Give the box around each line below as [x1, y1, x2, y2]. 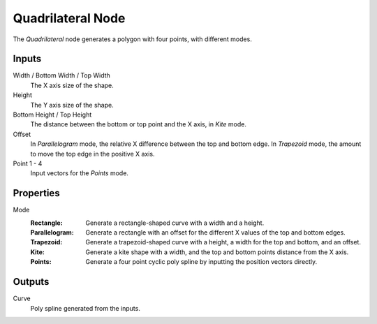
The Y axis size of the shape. [30, 101, 114, 109]
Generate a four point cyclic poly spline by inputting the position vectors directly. [85, 258, 318, 266]
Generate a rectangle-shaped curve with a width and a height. [85, 219, 265, 227]
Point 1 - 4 [13, 159, 43, 168]
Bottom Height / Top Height [13, 110, 92, 119]
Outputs [13, 276, 50, 288]
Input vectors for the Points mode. [30, 169, 129, 177]
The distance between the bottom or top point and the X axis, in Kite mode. [30, 120, 247, 128]
